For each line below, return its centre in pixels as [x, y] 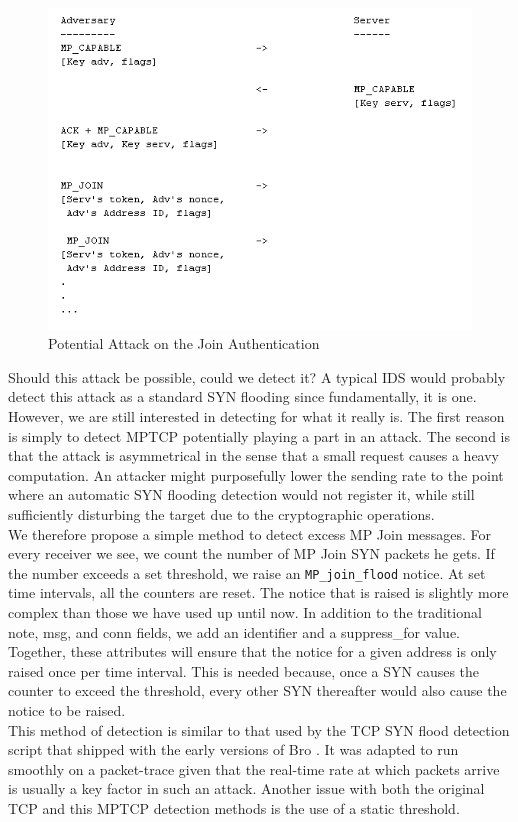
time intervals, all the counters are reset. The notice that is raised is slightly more [258, 592]
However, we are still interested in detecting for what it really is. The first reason [256, 416]
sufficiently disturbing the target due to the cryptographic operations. [221, 513]
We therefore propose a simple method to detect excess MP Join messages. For [250, 533]
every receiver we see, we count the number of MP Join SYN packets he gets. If [251, 553]
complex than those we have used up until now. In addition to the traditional [245, 612]
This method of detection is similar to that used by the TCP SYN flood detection [259, 729]
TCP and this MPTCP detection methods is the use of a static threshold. [234, 807]
